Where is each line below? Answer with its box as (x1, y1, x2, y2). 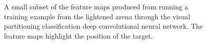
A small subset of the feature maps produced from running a (4, 1, 188, 11)
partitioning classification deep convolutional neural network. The (4, 21, 203, 31)
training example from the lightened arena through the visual (4, 11, 190, 21)
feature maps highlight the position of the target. (4, 30, 153, 41)
